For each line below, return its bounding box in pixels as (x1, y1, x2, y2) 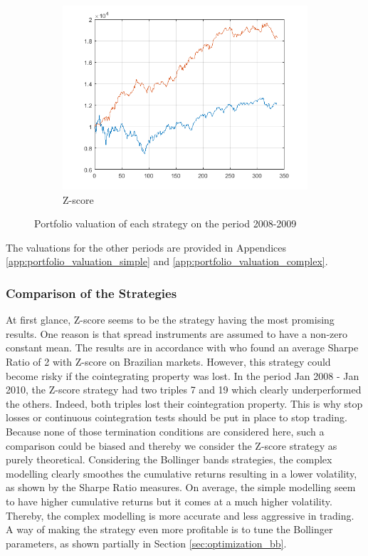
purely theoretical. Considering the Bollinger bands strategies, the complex (6, 452, 332, 467)
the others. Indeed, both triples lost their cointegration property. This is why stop (6, 396, 363, 411)
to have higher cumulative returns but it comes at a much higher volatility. (6, 493, 332, 508)
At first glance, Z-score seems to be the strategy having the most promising (6, 312, 335, 327)
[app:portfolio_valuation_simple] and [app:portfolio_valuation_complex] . (6, 254, 328, 269)
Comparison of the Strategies (6, 284, 177, 302)
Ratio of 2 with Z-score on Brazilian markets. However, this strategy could (6, 354, 331, 369)
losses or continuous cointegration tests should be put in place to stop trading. (6, 410, 347, 425)
